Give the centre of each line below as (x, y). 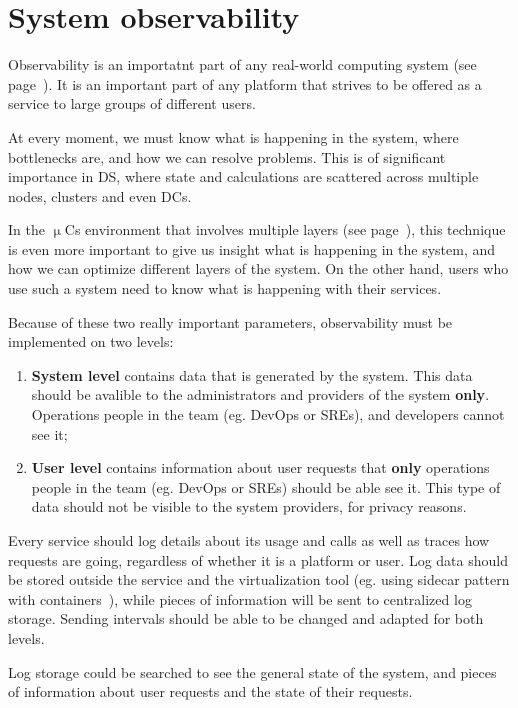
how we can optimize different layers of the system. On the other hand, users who (258, 268)
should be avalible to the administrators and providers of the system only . (260, 394)
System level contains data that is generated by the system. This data (252, 374)
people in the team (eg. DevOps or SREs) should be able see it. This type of (266, 486)
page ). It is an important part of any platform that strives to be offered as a (245, 83)
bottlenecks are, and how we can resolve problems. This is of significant (227, 156)
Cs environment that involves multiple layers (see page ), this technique (285, 229)
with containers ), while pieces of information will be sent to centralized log (240, 598)
